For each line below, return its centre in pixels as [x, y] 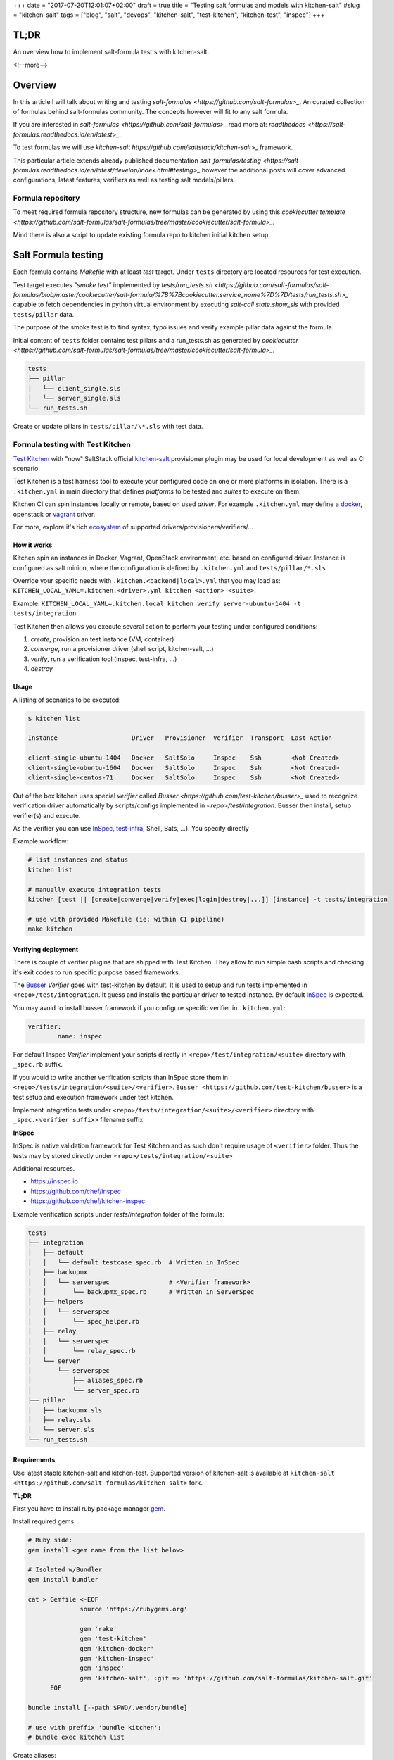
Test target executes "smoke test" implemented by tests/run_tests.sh [113, 284]
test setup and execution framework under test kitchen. [93, 1097]
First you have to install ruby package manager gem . [89, 1508]
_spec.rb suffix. [38, 1064]
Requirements [34, 1460]
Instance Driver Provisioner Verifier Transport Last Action [180, 738]
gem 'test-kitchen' [113, 1639]
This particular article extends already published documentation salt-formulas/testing [137, 160]
